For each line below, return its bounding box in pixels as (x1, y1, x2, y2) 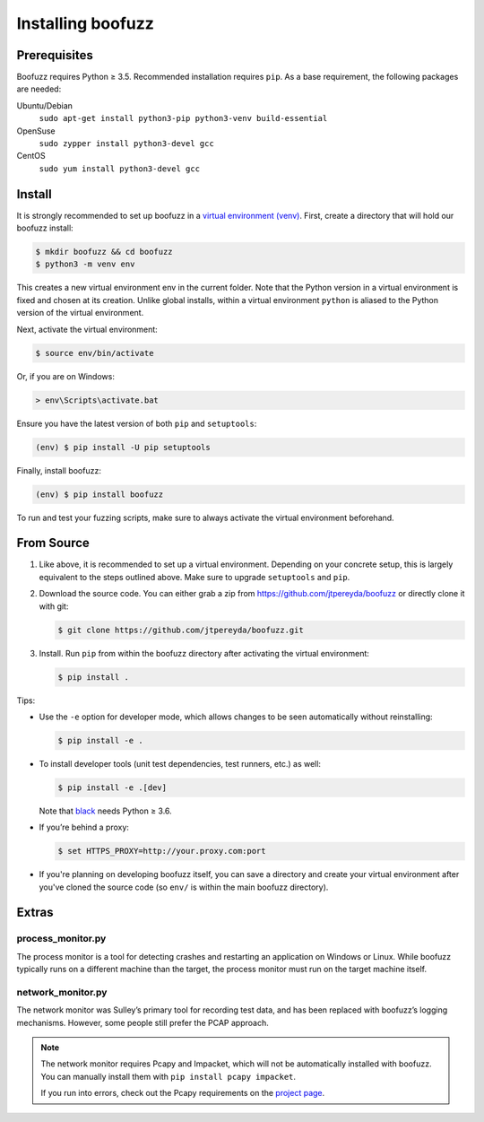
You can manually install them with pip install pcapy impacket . (40, 1071, 296, 1082)
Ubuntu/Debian (16, 100, 73, 111)
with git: (39, 601, 69, 612)
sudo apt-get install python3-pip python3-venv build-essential (39, 113, 328, 124)
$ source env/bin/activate (35, 348, 154, 358)
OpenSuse (16, 126, 56, 136)
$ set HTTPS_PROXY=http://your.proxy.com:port (57, 846, 266, 857)
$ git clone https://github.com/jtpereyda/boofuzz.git (57, 624, 304, 635)
